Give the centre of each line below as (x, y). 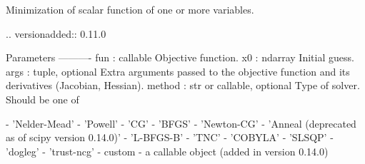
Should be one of (42, 99)
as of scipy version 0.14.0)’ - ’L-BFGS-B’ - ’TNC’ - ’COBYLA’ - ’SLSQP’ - (170, 137)
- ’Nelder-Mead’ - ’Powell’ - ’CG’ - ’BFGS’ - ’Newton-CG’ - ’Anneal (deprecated (181, 123)
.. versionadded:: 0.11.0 (56, 33)
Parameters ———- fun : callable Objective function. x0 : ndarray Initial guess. (180, 57)
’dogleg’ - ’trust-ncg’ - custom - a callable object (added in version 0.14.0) (167, 151)
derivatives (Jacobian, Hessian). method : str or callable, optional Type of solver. (183, 85)
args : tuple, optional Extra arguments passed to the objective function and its (178, 71)
